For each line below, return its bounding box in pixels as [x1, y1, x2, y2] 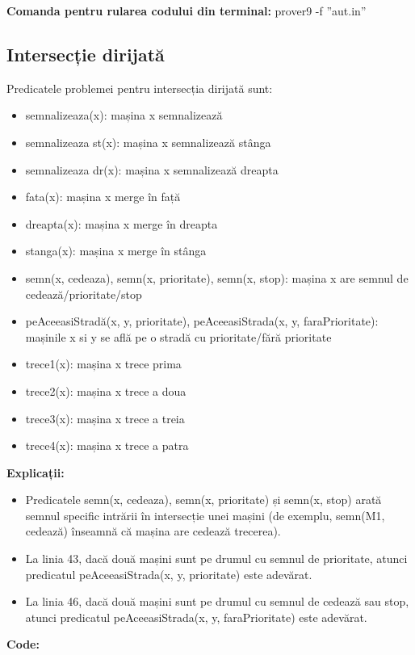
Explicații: [6, 464, 65, 481]
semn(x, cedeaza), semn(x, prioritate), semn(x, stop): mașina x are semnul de [25, 269, 409, 286]
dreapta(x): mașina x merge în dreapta [25, 215, 218, 232]
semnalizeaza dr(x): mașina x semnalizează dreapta [25, 161, 279, 178]
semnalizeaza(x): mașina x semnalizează [25, 107, 223, 124]
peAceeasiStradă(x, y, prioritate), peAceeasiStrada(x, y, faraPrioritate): [25, 313, 379, 330]
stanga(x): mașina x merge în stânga [25, 242, 207, 259]
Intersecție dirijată [6, 41, 165, 66]
